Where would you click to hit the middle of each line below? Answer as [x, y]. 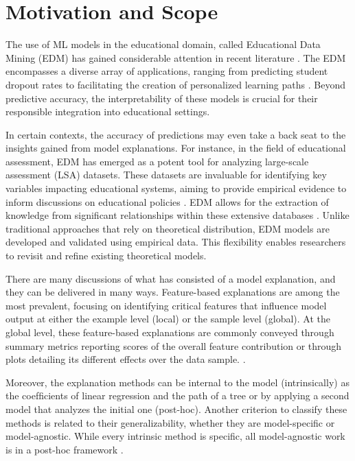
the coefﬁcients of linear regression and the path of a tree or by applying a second [177, 395]
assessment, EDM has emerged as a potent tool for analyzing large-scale [157, 161]
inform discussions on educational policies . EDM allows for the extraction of [167, 201]
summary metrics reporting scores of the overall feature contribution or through [174, 345]
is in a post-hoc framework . [65, 449]
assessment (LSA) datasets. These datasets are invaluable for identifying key [166, 175]
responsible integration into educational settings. [108, 111]
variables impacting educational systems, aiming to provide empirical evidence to [176, 188]
